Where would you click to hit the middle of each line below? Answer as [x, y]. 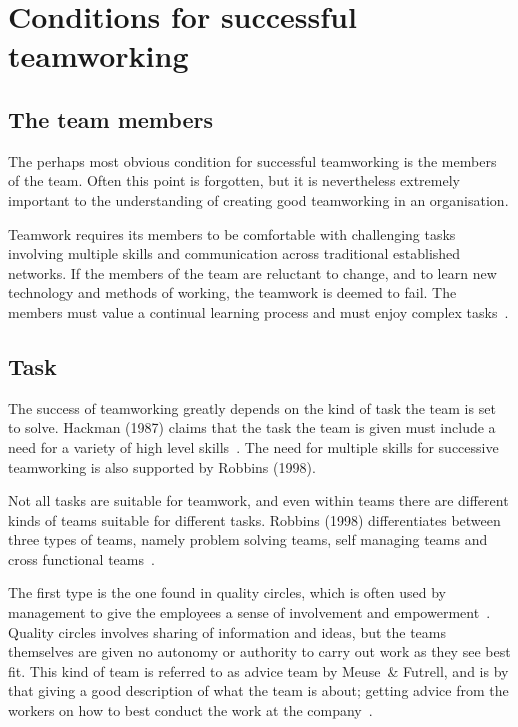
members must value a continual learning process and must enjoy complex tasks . [258, 311]
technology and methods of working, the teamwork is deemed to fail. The [232, 292]
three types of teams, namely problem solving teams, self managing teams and [248, 539]
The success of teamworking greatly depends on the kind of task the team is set [252, 407]
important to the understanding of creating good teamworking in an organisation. [258, 199]
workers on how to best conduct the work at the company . [190, 710]
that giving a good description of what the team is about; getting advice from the [258, 690]
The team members [110, 118]
